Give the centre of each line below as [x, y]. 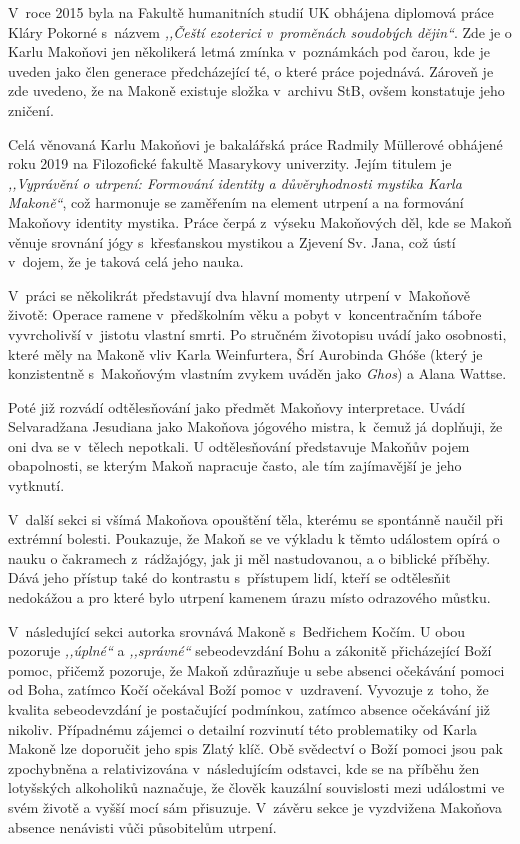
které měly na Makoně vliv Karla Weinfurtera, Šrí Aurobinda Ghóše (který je [245, 353]
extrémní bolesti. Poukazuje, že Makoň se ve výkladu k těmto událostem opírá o [254, 538]
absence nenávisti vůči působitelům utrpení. [142, 826]
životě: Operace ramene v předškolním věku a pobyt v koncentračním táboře [245, 314]
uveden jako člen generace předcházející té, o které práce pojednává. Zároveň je [251, 70]
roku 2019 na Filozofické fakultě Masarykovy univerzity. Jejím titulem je [230, 163]
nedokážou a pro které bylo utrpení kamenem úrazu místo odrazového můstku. [249, 597]
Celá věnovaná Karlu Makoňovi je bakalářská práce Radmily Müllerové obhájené [255, 143]
